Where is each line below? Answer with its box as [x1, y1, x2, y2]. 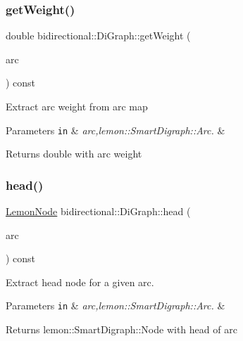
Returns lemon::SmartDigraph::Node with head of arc [6, 322, 237, 337]
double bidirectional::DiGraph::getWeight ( [6, 28, 191, 43]
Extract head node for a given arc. [6, 274, 154, 289]
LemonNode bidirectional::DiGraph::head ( [6, 204, 191, 219]
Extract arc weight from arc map [6, 99, 148, 113]
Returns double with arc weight [6, 146, 142, 161]
